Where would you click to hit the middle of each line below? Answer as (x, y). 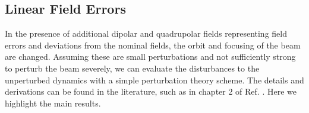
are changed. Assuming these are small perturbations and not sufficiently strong (150, 56)
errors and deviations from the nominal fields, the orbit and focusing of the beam (153, 45)
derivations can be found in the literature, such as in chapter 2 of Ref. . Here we (151, 91)
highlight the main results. (53, 103)
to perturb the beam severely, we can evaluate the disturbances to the (132, 68)
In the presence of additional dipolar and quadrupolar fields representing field (146, 33)
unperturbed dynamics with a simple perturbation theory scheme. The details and (154, 80)
